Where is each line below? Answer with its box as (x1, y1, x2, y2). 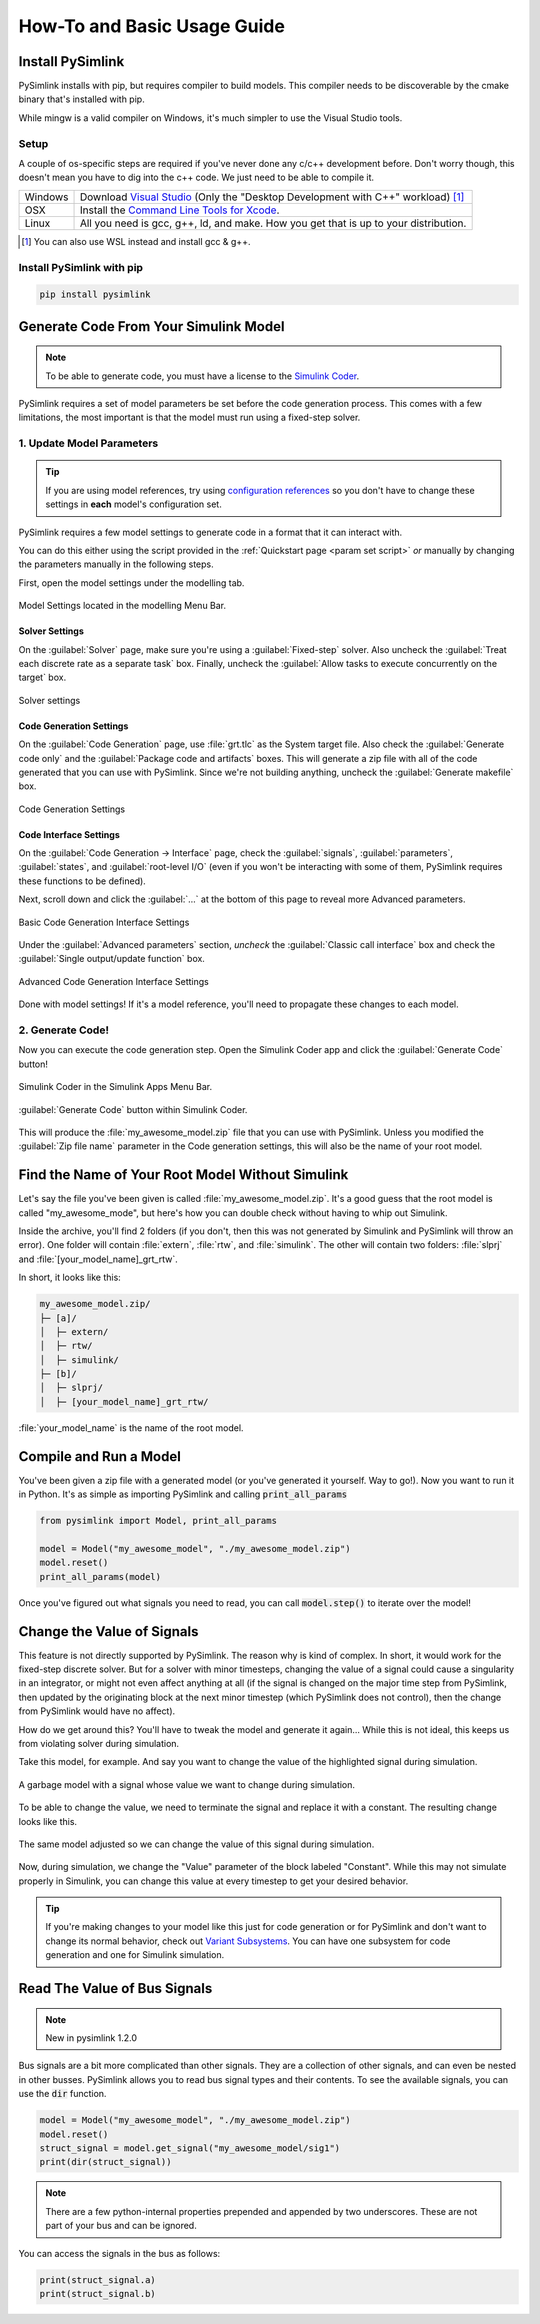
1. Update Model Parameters (18, 436, 159, 450)
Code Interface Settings (18, 828, 120, 840)
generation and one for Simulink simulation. (45, 1949, 225, 1961)
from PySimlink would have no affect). (18, 1705, 176, 1717)
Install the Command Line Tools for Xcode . (79, 203, 280, 217)
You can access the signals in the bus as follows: (18, 2247, 221, 2259)
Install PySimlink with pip (18, 260, 144, 274)
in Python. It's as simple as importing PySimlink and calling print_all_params (18, 1488, 348, 1500)
